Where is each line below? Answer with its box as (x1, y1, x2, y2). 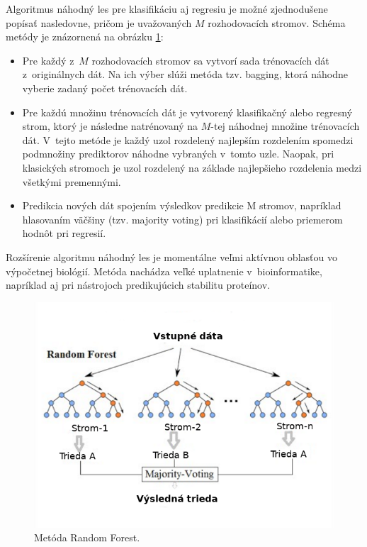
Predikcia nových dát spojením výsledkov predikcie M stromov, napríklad (22, 198, 341, 213)
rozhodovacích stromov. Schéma (208, 15, 346, 30)
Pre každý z (22, 53, 74, 67)
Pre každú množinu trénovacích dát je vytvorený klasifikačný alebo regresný (22, 104, 353, 119)
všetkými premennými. (22, 174, 121, 189)
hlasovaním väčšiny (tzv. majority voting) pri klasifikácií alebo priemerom (22, 211, 343, 226)
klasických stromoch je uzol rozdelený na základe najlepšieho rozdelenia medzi (22, 160, 362, 175)
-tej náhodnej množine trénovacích (210, 118, 360, 133)
